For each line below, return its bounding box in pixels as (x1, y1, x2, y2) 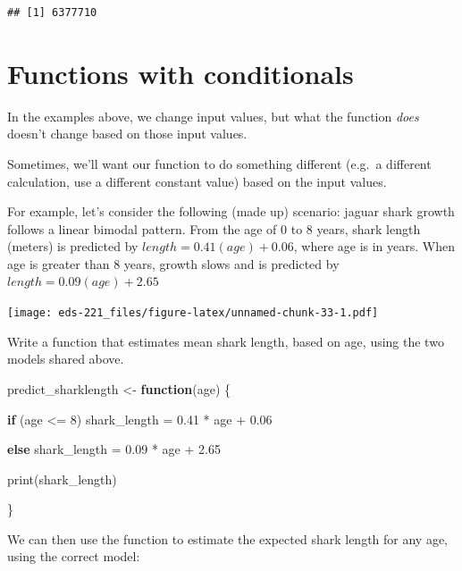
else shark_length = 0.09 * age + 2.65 (7, 440, 221, 458)
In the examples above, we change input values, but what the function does (7, 106, 419, 125)
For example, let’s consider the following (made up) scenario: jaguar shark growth (7, 202, 455, 221)
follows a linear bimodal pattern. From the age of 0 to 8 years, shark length (7, 219, 421, 238)
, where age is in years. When (293, 237, 456, 256)
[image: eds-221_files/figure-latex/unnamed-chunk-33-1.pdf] (7, 306, 379, 320)
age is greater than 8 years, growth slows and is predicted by (7, 254, 340, 273)
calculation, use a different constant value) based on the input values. (7, 172, 387, 190)
